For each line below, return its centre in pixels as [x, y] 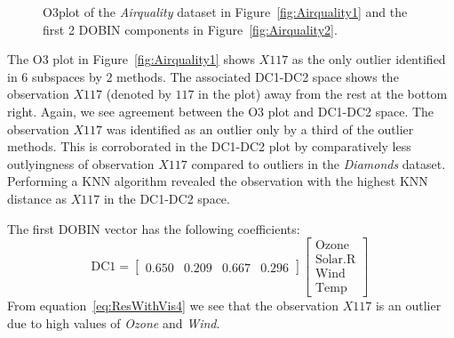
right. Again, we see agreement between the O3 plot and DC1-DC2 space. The [221, 111]
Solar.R [335, 260]
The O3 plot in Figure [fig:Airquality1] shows [131, 59]
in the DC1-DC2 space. [167, 198]
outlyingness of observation [81, 163]
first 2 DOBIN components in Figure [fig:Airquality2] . [190, 29]
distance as [37, 198]
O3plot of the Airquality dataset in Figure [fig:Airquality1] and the [225, 12]
